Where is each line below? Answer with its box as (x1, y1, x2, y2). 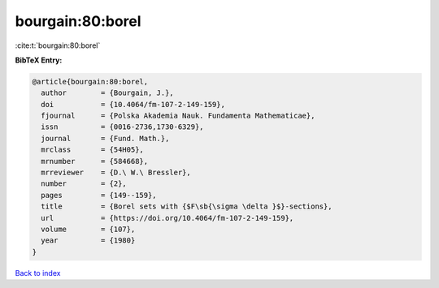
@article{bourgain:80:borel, (32, 77, 149, 86)
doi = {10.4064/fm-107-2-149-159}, (41, 100, 225, 109)
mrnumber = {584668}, (41, 157, 149, 165)
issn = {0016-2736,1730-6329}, (41, 123, 204, 131)
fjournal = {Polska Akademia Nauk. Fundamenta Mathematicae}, (41, 111, 315, 121)
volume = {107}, (41, 225, 136, 234)
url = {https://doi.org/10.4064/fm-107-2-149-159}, (41, 213, 294, 222)
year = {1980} (41, 236, 136, 245)
